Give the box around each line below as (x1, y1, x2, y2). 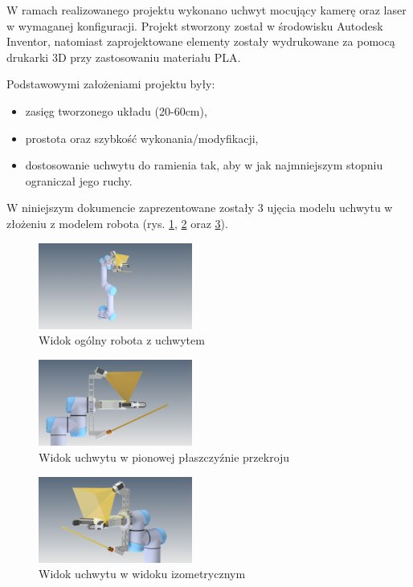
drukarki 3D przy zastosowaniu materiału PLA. (6, 48, 241, 65)
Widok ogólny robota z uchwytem (39, 332, 205, 349)
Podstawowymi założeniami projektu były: (6, 75, 215, 92)
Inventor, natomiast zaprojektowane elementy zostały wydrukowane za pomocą (6, 33, 395, 50)
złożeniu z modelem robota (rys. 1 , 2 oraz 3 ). (6, 214, 228, 231)
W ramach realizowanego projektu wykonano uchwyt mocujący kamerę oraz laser (6, 2, 407, 18)
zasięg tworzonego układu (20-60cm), (25, 102, 207, 119)
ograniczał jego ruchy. (25, 172, 133, 189)
